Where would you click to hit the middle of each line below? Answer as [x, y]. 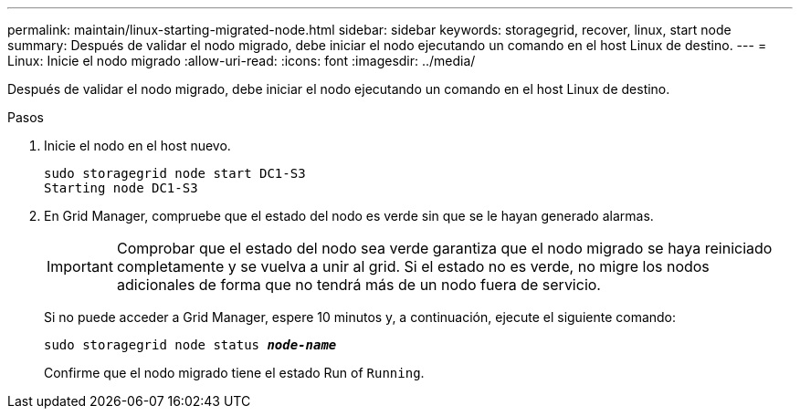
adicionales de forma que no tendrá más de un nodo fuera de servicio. [358, 285]
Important [80, 266]
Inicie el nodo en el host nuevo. [137, 146]
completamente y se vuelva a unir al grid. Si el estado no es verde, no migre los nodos [413, 266]
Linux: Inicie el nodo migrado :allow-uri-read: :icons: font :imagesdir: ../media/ [242, 61]
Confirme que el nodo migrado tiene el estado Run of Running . [234, 373]
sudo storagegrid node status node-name [190, 345]
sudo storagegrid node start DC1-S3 [175, 173]
